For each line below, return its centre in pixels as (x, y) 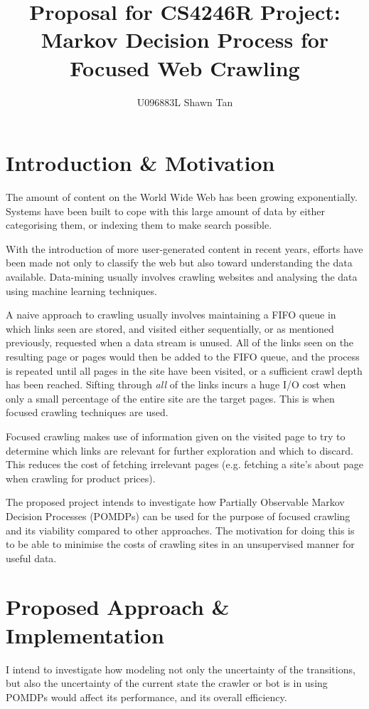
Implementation (85, 635)
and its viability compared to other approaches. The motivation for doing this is (180, 530)
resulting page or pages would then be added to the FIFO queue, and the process (183, 356)
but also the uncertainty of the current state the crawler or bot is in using (167, 683)
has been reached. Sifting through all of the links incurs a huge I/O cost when (176, 384)
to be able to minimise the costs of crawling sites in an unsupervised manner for (180, 544)
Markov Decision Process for (185, 40)
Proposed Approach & (118, 607)
